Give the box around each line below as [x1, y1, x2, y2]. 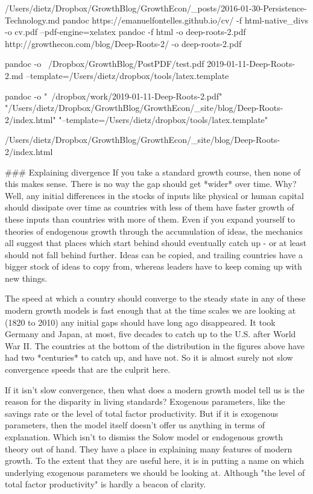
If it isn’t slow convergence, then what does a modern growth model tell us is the [5, 383, 305, 396]
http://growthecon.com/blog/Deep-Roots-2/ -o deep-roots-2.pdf [5, 37, 242, 49]
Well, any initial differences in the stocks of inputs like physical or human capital [5, 189, 304, 201]
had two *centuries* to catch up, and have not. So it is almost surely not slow [5, 351, 293, 364]
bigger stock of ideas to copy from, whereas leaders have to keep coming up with [5, 260, 302, 273]
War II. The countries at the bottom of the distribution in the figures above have [5, 339, 305, 352]
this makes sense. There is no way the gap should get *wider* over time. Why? [5, 177, 297, 190]
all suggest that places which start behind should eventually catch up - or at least [5, 236, 307, 249]
